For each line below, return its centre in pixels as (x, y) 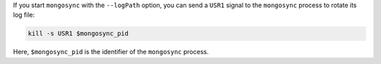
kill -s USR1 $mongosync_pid (78, 34)
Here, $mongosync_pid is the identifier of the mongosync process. (111, 52)
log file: (24, 15)
